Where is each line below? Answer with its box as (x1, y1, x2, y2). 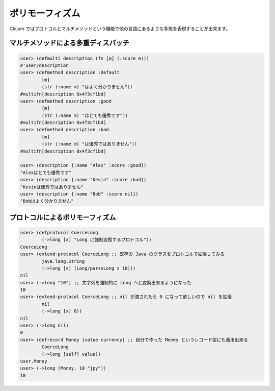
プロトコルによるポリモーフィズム (9, 213, 116, 222)
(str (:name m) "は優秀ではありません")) (41, 141, 137, 147)
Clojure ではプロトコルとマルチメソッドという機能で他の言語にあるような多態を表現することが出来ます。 (9, 26, 231, 32)
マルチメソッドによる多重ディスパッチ (9, 39, 129, 47)
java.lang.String (41, 258, 85, 264)
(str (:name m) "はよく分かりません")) (41, 84, 133, 90)
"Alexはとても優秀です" (20, 169, 72, 176)
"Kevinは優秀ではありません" (20, 184, 84, 190)
